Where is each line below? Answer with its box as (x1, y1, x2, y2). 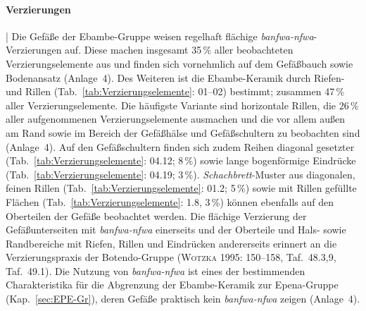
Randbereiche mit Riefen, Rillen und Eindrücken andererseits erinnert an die (6, 236, 337, 250)
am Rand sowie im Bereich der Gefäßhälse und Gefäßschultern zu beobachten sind (6, 125, 360, 140)
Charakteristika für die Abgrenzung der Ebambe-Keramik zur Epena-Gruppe (6, 277, 339, 292)
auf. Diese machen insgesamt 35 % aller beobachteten (65, 42, 294, 57)
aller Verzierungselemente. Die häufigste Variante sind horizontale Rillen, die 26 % (6, 97, 359, 112)
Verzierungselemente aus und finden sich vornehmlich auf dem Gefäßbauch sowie (6, 56, 353, 71)
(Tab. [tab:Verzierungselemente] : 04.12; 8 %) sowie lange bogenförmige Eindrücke (6, 153, 356, 168)
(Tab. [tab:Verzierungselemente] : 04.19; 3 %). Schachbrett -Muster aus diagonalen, (6, 166, 355, 181)
